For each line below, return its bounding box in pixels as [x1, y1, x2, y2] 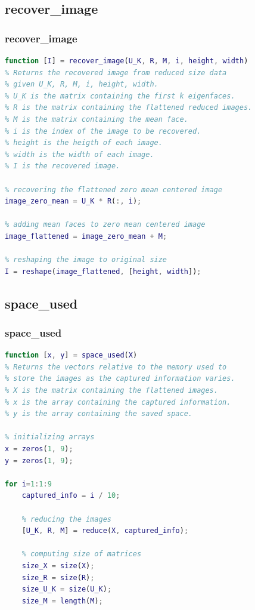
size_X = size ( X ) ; [21, 561, 95, 570]
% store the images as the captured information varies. [5, 374, 235, 383]
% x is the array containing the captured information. [5, 398, 231, 406]
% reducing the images [21, 515, 111, 523]
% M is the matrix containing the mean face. [5, 115, 188, 124]
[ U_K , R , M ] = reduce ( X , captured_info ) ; [21, 526, 189, 535]
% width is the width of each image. [5, 150, 154, 159]
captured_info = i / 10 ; [21, 491, 120, 500]
